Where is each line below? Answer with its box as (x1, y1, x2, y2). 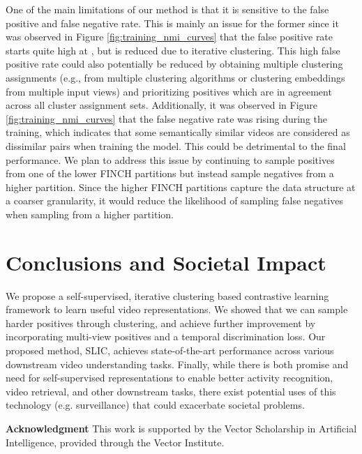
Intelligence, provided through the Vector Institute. (6, 434, 225, 449)
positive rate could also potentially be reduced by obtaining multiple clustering (6, 56, 343, 71)
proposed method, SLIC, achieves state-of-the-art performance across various (6, 343, 334, 357)
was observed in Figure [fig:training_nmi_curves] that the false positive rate (6, 29, 333, 44)
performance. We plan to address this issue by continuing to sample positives (6, 152, 335, 167)
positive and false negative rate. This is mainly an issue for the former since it (6, 15, 339, 30)
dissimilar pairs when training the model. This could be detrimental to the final (6, 138, 346, 153)
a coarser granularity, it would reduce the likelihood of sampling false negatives (6, 193, 343, 208)
